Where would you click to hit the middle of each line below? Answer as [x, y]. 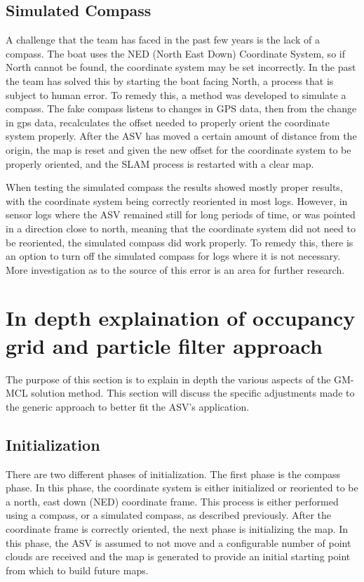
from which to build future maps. [77, 570]
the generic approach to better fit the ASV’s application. [128, 406]
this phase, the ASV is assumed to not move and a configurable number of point [178, 542]
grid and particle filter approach [164, 345]
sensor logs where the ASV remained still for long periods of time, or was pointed [181, 214]
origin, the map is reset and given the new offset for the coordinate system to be [178, 149]
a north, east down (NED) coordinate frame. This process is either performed [172, 501]
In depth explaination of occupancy [181, 318]
